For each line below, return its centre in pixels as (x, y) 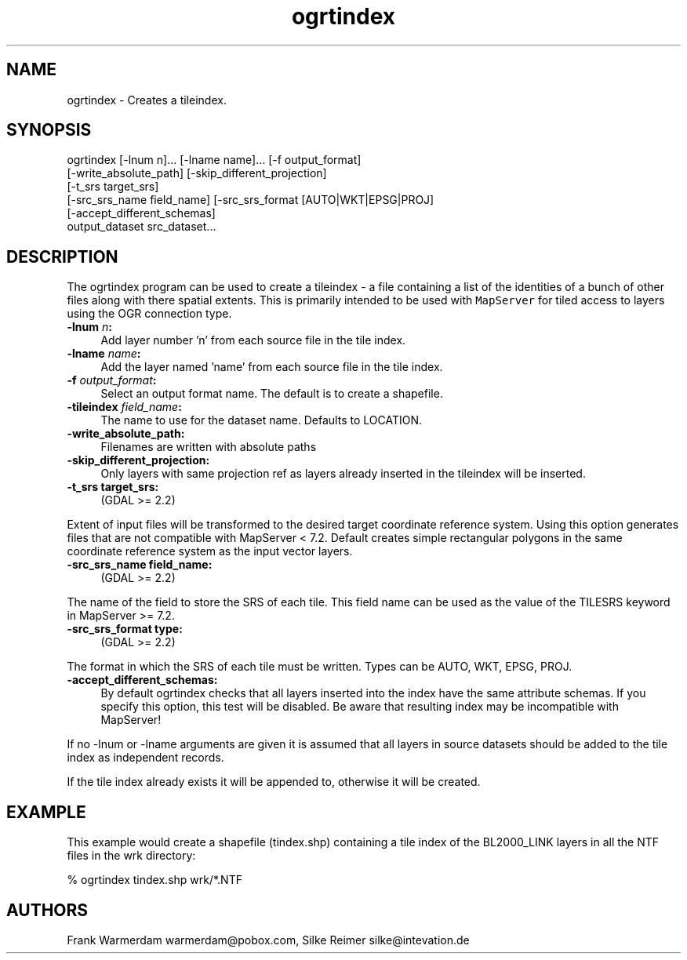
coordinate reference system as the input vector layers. (210, 551)
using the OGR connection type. (149, 314)
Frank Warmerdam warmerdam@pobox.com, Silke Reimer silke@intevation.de (268, 940)
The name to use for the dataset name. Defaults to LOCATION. (261, 420)
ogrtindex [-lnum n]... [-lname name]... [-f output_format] (214, 160)
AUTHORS (47, 910)
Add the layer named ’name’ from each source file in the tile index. (272, 367)
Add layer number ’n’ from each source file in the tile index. (253, 340)
